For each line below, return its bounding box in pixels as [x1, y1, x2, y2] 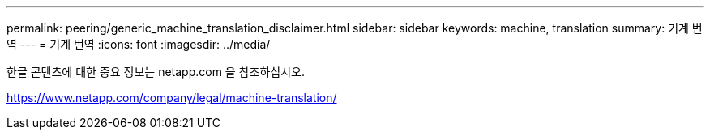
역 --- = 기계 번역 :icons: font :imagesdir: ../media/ [6, 37, 271, 51]
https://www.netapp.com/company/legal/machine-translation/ [6, 91, 337, 104]
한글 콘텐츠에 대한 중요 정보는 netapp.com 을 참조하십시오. [6, 65, 305, 79]
